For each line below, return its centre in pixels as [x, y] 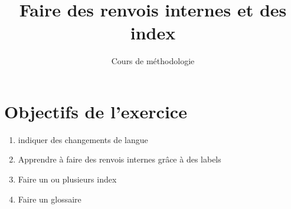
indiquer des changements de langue [83, 139]
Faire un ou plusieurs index [67, 179]
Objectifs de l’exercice [96, 111]
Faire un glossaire [50, 199]
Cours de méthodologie [153, 61]
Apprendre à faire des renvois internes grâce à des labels [120, 159]
